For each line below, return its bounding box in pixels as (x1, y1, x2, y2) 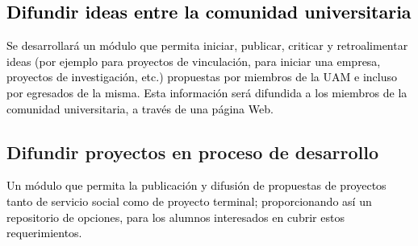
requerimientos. (6, 224, 82, 241)
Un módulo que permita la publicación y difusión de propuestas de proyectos (6, 177, 387, 194)
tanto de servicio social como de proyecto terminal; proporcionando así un (6, 192, 372, 209)
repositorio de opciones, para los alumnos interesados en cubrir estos (6, 208, 345, 225)
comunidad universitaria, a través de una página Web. (6, 100, 274, 117)
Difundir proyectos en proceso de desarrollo (6, 139, 379, 164)
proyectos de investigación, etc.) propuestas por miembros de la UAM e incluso (6, 68, 397, 85)
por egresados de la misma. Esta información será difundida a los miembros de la (6, 84, 408, 100)
